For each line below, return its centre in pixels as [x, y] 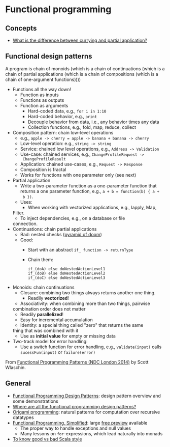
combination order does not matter [49, 309]
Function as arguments [44, 105]
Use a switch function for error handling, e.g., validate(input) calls [91, 347]
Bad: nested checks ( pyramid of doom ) [61, 234]
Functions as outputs [42, 100]
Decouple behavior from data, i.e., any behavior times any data [93, 122]
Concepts [21, 28]
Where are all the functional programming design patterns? [74, 406]
